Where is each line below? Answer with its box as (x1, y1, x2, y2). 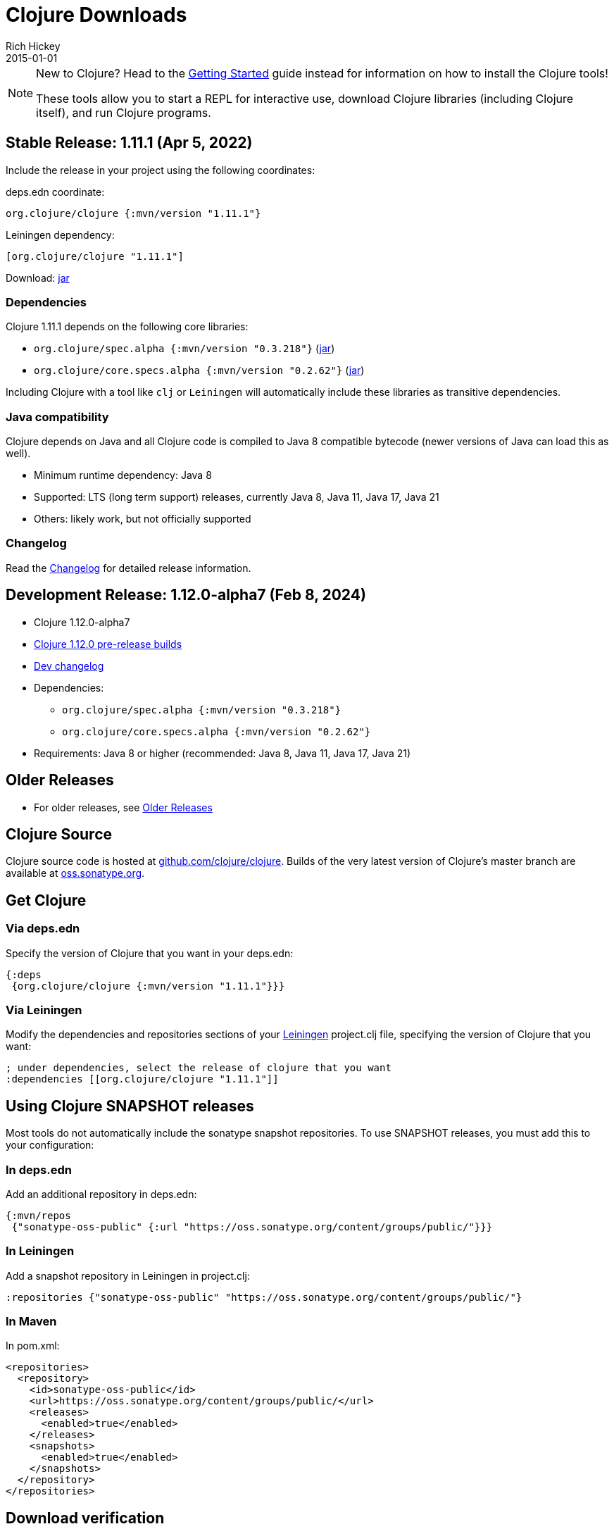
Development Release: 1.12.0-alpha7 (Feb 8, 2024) (6, 586, 366, 604)
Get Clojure (6, 891, 87, 909)
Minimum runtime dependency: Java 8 (34, 469, 212, 482)
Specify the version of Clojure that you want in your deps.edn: (6, 947, 294, 959)
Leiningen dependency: (6, 228, 115, 241)
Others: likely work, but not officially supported (34, 513, 251, 525)
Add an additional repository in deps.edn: (6, 1187, 197, 1200)
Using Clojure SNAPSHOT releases (6, 1097, 254, 1115)
